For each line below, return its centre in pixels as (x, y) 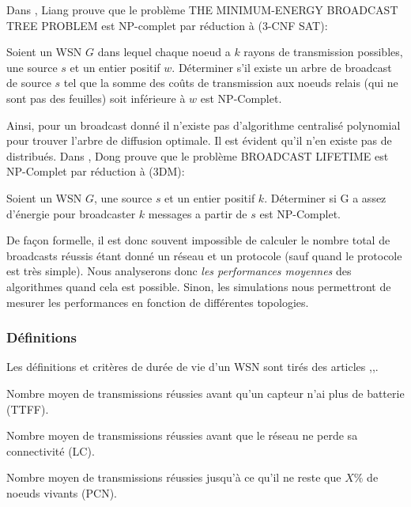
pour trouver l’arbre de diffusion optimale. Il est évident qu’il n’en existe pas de (199, 140)
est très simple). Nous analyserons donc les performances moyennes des (179, 271)
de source (29, 83)
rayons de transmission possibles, (323, 52)
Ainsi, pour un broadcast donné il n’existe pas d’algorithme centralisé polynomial (204, 125)
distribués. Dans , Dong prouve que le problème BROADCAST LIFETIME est (198, 155)
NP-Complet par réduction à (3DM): (96, 171)
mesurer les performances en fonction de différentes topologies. (158, 302)
